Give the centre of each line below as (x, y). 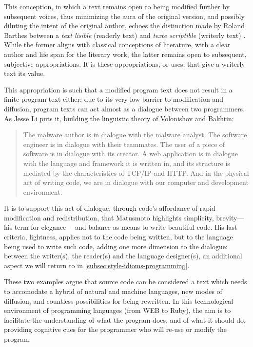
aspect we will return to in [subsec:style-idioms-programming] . (97, 265)
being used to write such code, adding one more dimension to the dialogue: (116, 246)
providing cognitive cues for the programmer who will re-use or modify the (115, 329)
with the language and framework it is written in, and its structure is (126, 163)
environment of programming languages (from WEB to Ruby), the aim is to (117, 310)
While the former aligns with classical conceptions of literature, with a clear (117, 45)
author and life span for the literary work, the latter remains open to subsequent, (125, 54)
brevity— (230, 217)
